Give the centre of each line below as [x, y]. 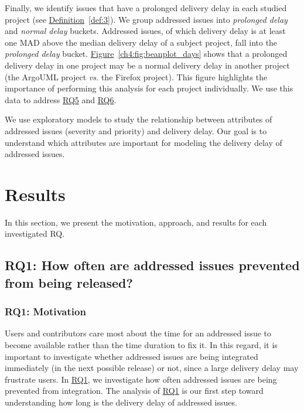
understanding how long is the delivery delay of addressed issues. [121, 402]
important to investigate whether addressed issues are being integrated [131, 356]
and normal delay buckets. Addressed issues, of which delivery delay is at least [145, 31]
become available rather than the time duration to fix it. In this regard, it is [141, 345]
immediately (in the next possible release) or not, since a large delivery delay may [152, 368]
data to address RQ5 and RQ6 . [61, 99]
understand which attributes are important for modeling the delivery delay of [144, 142]
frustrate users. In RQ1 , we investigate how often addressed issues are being [141, 379]
